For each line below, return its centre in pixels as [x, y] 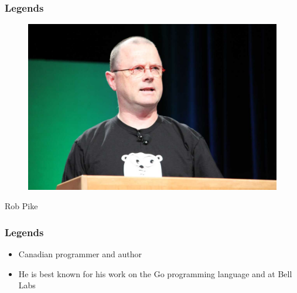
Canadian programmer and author [80, 254]
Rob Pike [21, 206]
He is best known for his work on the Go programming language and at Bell [155, 273]
